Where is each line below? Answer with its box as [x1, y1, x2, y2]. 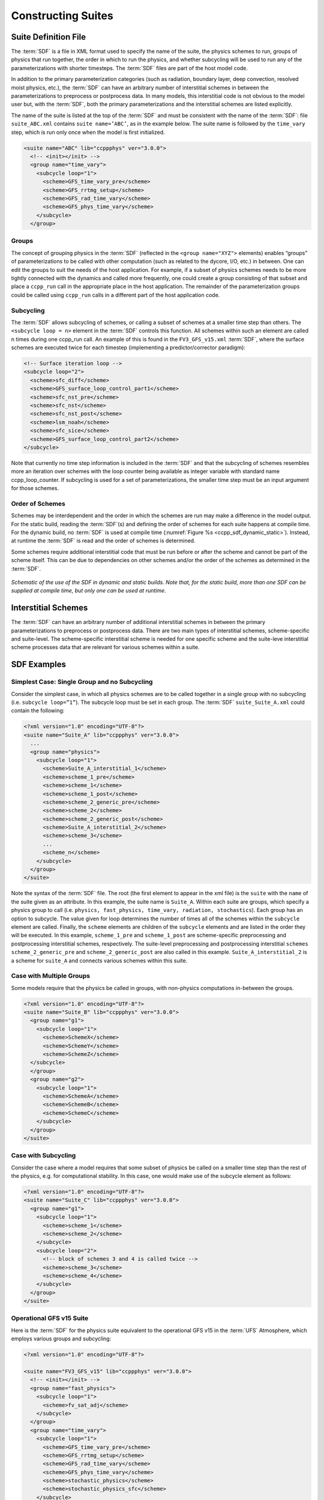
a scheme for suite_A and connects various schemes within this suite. [11, 957, 188, 964]
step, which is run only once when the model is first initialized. [11, 128, 165, 136]
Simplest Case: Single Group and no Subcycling [11, 678, 153, 686]
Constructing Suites [11, 9, 113, 22]
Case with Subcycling [11, 1151, 76, 1160]
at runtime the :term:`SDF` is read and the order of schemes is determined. [11, 537, 196, 544]
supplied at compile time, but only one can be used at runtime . [11, 587, 166, 594]
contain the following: [11, 707, 65, 714]
